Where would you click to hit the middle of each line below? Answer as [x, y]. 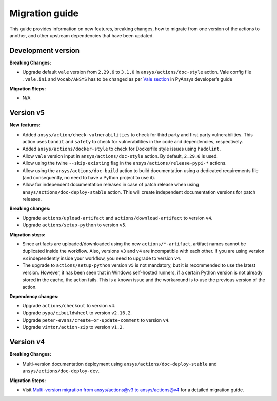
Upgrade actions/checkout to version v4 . [69, 306]
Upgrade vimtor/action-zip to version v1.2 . [73, 327]
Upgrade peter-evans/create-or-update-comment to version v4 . [96, 320]
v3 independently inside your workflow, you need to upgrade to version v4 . [102, 258]
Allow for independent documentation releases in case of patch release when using [111, 185]
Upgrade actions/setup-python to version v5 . [74, 225]
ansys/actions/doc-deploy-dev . [61, 371]
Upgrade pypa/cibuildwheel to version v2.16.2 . [77, 313]
